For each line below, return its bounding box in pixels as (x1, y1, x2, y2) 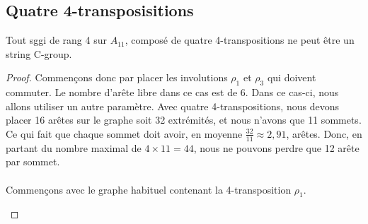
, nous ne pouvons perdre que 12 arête (193, 140, 360, 155)
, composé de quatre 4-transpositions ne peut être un (125, 33, 355, 47)
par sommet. (6, 154, 60, 169)
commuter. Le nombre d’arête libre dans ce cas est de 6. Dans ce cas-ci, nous (6, 85, 339, 100)
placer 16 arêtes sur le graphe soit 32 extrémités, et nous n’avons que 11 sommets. (6, 112, 362, 127)
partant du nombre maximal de (6, 140, 142, 155)
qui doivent (267, 70, 316, 85)
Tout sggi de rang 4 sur (6, 33, 107, 47)
